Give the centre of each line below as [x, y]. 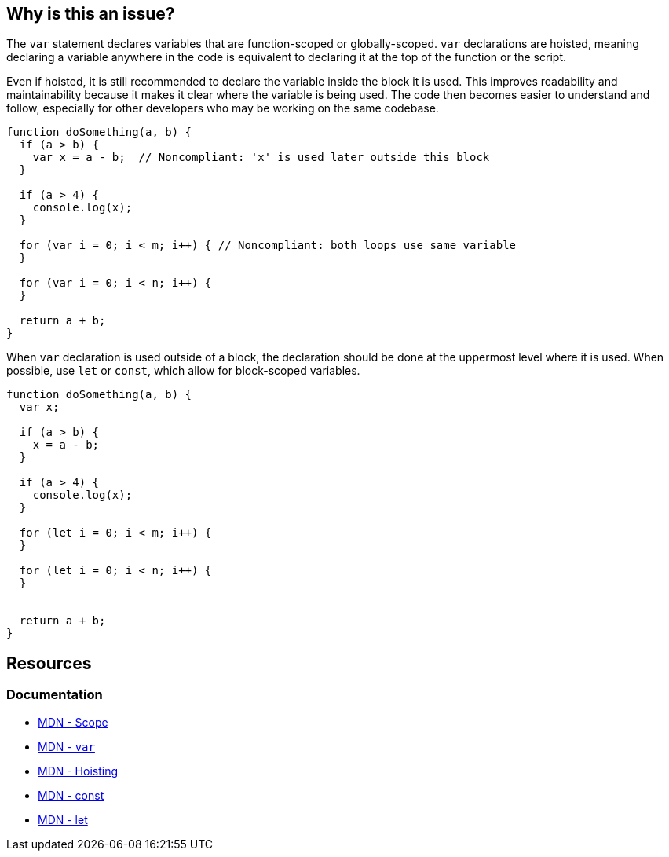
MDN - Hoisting [78, 771]
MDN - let [63, 819]
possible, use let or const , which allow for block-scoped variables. [183, 371]
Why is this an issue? [91, 14]
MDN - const [71, 795]
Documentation [55, 695]
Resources [49, 663]
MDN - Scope [73, 722]
